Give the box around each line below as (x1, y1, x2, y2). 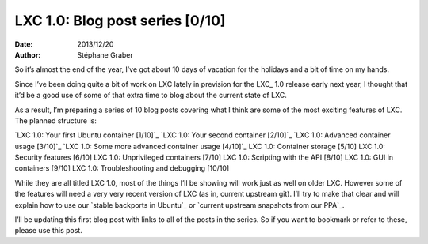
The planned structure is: (14, 115, 97, 126)
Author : (14, 50, 41, 59)
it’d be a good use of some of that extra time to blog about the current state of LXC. (14, 91, 287, 100)
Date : (14, 39, 33, 49)
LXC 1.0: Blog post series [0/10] (14, 12, 226, 29)
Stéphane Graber (77, 50, 134, 59)
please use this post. (14, 226, 82, 235)
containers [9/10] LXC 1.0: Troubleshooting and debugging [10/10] (14, 163, 230, 173)
